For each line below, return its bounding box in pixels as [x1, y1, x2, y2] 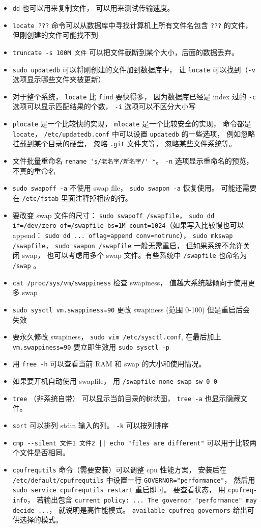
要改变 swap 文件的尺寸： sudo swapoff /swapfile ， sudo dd [12, 209, 215, 220]
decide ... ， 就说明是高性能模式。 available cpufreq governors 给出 [12, 504, 247, 515]
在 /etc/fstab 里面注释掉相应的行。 [12, 193, 132, 203]
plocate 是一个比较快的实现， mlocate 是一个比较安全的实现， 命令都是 [12, 118, 251, 129]
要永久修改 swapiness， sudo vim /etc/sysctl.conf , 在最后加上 [12, 331, 221, 342]
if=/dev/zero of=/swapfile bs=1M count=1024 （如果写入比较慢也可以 [12, 220, 244, 230]
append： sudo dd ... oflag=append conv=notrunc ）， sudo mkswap [12, 229, 233, 240]
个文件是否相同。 [12, 447, 70, 458]
